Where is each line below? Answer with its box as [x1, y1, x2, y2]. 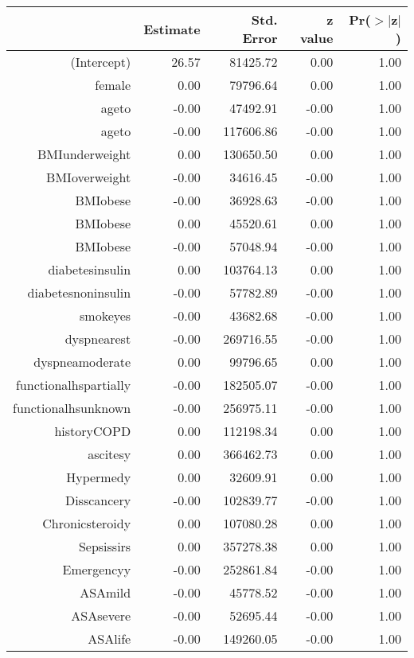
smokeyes [80, 306, 131, 325]
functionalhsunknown [13, 399, 131, 417]
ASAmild [80, 583, 131, 602]
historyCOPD [54, 422, 131, 440]
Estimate [143, 19, 201, 38]
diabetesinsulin [48, 260, 131, 278]
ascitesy [88, 445, 131, 463]
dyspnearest [64, 329, 131, 348]
